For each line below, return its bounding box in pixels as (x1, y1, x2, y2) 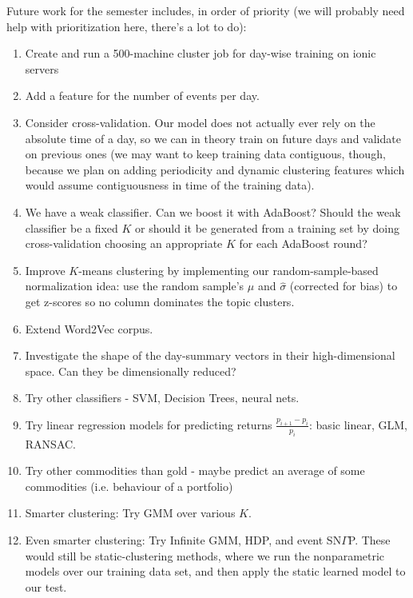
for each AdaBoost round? (239, 235, 367, 252)
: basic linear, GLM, (309, 416, 407, 433)
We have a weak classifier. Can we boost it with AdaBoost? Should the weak (25, 203, 401, 220)
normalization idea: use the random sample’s (25, 277, 244, 294)
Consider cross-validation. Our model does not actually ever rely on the (25, 114, 375, 130)
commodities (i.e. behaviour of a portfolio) (25, 477, 233, 494)
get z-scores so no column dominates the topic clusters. (25, 293, 295, 309)
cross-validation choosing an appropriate (25, 235, 223, 252)
